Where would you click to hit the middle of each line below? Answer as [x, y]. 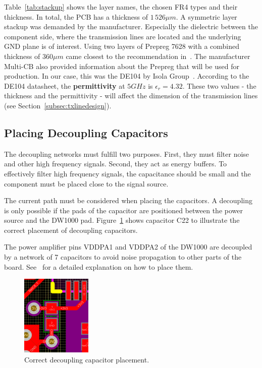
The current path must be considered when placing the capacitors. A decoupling [128, 200]
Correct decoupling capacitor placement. [87, 359]
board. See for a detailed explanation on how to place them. [99, 266]
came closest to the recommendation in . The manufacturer [158, 56]
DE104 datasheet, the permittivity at [65, 85]
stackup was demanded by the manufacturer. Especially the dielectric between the [131, 26]
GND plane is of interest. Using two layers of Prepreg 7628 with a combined [122, 46]
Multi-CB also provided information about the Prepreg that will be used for [122, 66]
